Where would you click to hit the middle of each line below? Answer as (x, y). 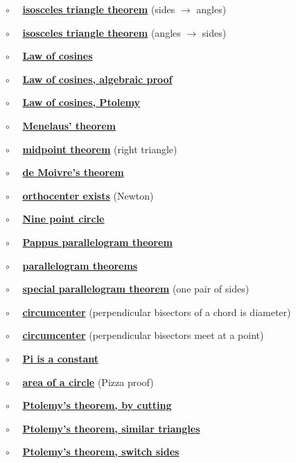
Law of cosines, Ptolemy (81, 102)
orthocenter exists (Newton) (88, 195)
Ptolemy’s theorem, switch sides (101, 452)
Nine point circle (63, 219)
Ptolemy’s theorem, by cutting (97, 405)
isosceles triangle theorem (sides (99, 9)
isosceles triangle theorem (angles (102, 32)
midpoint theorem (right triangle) (100, 149)
